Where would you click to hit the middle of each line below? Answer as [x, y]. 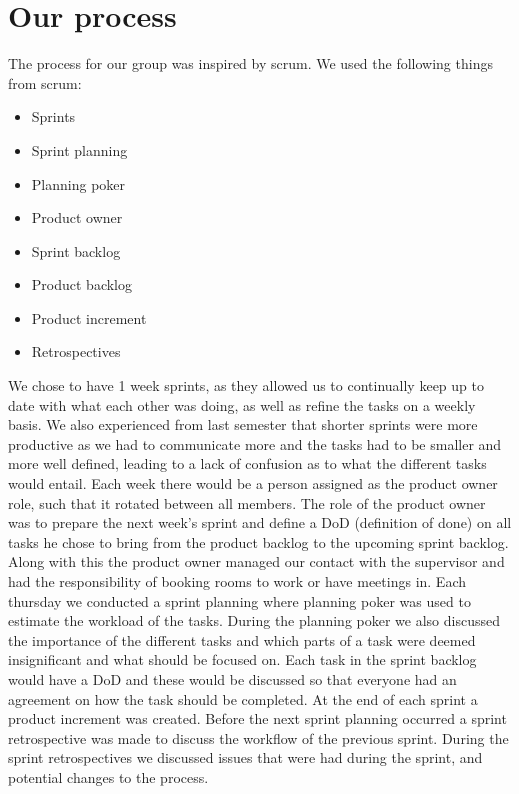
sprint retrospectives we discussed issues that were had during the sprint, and [245, 757]
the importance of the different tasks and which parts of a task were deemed [242, 639]
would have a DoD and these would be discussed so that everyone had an [232, 678]
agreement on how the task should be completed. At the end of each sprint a [243, 698]
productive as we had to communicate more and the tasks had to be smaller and [255, 443]
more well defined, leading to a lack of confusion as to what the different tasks [247, 463]
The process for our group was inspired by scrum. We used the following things [250, 63]
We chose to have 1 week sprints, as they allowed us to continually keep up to [246, 385]
